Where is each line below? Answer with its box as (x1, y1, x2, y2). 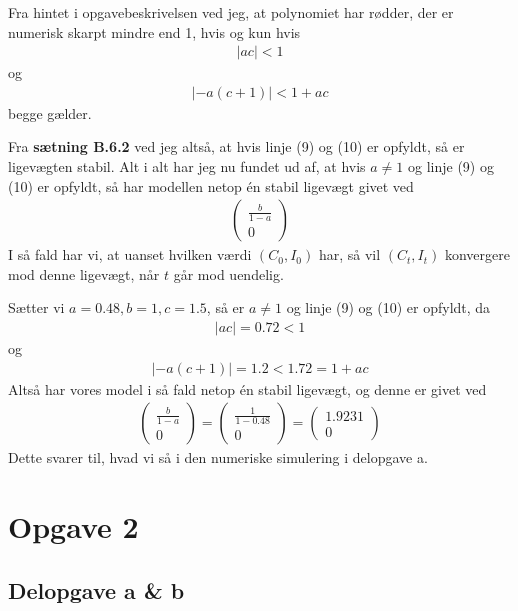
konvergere (444, 244, 510, 265)
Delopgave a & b (8, 574, 185, 605)
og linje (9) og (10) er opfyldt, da (286, 297, 491, 318)
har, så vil (318, 244, 381, 265)
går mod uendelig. (173, 263, 284, 284)
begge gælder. (8, 102, 92, 123)
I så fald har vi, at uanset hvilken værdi (8, 244, 252, 265)
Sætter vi (8, 297, 65, 318)
